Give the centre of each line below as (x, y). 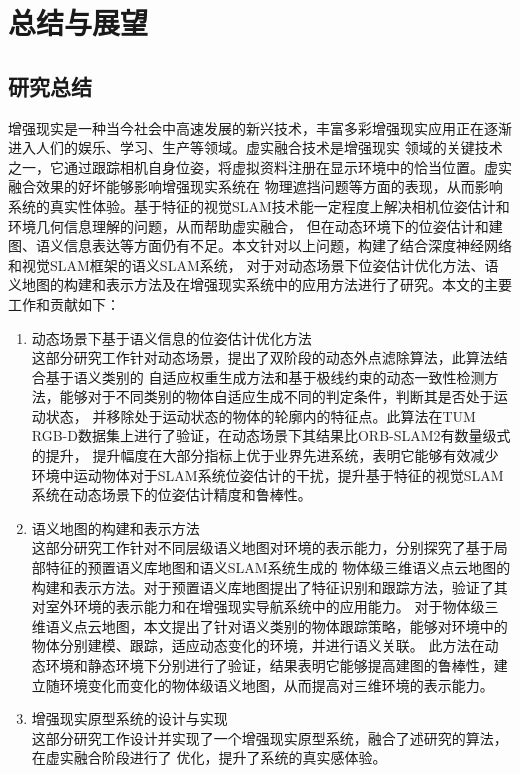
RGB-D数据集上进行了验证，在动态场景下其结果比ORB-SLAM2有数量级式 (271, 435)
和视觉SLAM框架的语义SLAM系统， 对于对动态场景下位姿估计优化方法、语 (253, 264)
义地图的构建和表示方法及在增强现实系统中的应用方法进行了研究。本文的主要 (260, 284)
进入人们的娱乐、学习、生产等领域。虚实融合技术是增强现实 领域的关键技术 (255, 147)
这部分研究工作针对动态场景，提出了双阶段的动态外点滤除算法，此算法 (262, 357)
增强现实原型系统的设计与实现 (129, 718)
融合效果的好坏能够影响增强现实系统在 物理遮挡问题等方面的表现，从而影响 (255, 186)
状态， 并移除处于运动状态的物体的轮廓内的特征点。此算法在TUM (260, 415)
